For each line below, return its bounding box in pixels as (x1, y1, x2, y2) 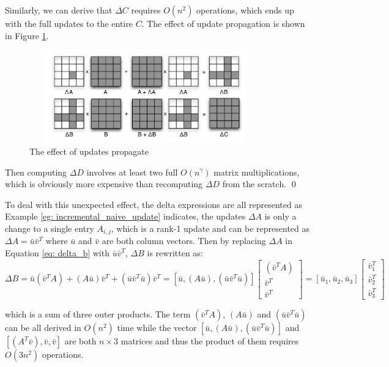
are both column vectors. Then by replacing (102, 234, 266, 247)
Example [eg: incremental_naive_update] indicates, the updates (5, 210, 246, 223)
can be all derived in (5, 321, 81, 334)
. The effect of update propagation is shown (141, 17, 305, 29)
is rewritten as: (147, 246, 203, 259)
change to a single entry (5, 221, 94, 234)
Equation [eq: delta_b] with (5, 246, 109, 259)
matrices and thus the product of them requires (120, 335, 299, 347)
